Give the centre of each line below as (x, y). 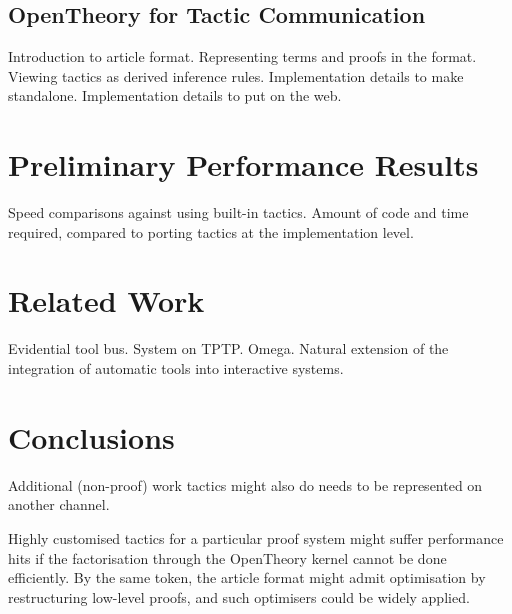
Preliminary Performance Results (243, 164)
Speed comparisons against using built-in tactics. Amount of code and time (238, 212)
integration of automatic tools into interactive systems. (176, 368)
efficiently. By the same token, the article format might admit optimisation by (247, 577)
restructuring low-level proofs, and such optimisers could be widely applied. (239, 596)
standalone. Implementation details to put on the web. (175, 95)
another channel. (59, 504)
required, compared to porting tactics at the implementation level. (211, 231)
